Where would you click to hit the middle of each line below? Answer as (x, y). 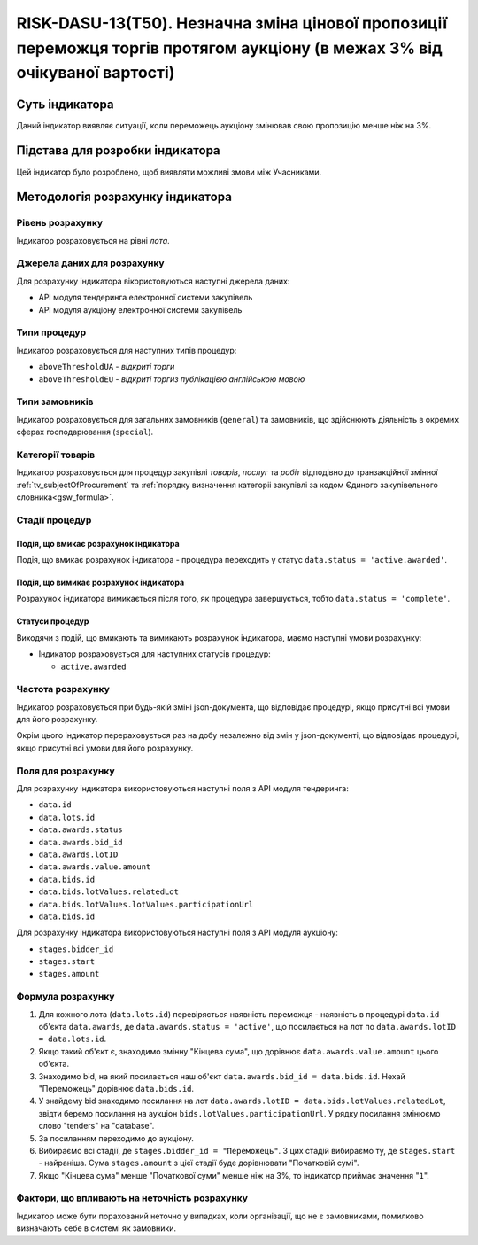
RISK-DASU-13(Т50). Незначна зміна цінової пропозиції (232, 23)
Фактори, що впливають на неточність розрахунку (132, 1198)
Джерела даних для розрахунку (90, 263)
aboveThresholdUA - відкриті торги (107, 367)
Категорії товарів (56, 455)
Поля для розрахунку (66, 771)
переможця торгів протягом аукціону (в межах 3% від (229, 48)
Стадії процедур (54, 520)
